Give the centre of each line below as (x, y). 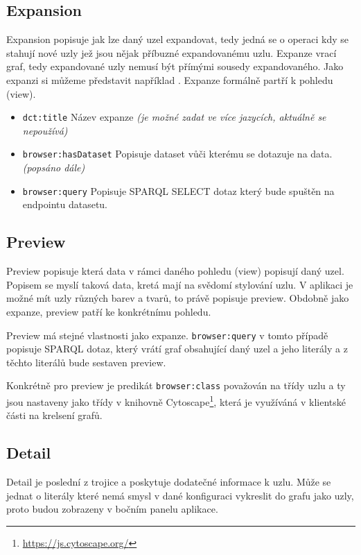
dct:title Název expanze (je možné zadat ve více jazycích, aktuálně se (174, 117)
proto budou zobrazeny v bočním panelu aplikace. (112, 509)
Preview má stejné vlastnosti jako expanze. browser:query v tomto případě (167, 335)
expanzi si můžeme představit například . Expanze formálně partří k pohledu (170, 79)
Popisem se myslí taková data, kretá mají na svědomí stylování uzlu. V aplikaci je (180, 284)
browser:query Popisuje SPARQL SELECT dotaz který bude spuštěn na (178, 190)
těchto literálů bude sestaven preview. (86, 362)
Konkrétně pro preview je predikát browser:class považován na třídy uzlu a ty (176, 385)
